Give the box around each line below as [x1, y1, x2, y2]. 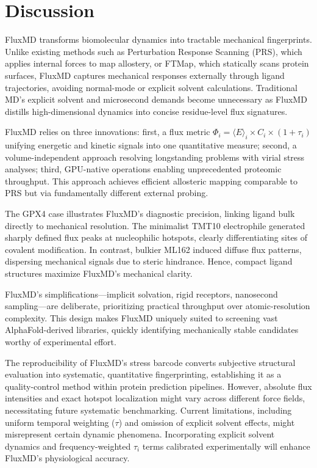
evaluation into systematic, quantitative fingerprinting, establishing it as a [5, 368, 282, 381]
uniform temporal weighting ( [5, 415, 115, 428]
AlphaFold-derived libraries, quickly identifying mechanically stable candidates [5, 323, 299, 336]
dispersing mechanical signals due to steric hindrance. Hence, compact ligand [5, 255, 293, 268]
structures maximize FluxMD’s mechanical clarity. [5, 267, 193, 280]
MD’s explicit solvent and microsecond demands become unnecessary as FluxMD [5, 93, 307, 106]
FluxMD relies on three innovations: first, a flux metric [5, 125, 210, 138]
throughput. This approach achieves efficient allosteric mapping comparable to [5, 174, 297, 187]
